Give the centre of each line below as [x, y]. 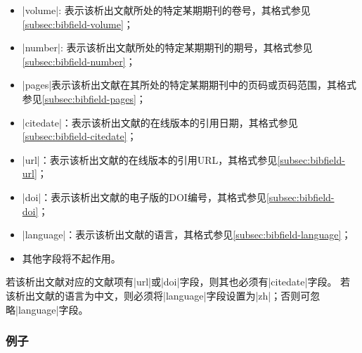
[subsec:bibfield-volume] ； [78, 24]
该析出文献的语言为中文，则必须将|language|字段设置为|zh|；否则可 [158, 295]
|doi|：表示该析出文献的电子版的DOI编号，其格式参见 [144, 197]
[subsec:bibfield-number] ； [79, 61]
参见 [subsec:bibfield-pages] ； [84, 98]
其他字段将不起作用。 [71, 258]
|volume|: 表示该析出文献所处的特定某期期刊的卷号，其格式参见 [166, 10]
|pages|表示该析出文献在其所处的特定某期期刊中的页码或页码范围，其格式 [189, 85]
